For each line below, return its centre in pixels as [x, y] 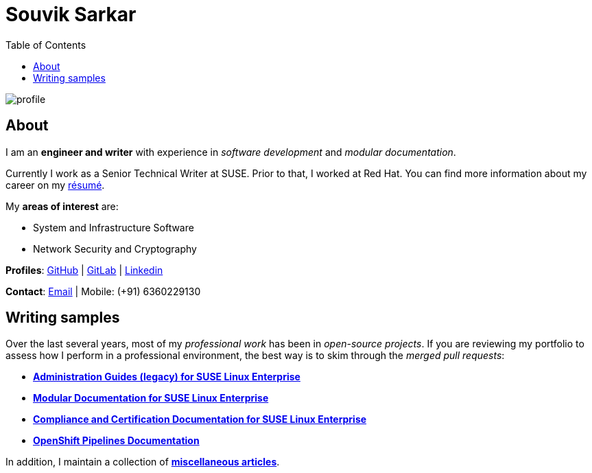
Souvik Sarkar [71, 14]
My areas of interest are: [62, 206]
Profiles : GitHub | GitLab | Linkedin [84, 270]
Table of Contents [46, 45]
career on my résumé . [55, 185]
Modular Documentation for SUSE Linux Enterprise [151, 398]
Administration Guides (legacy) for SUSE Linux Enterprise [167, 377]
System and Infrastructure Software [114, 227]
